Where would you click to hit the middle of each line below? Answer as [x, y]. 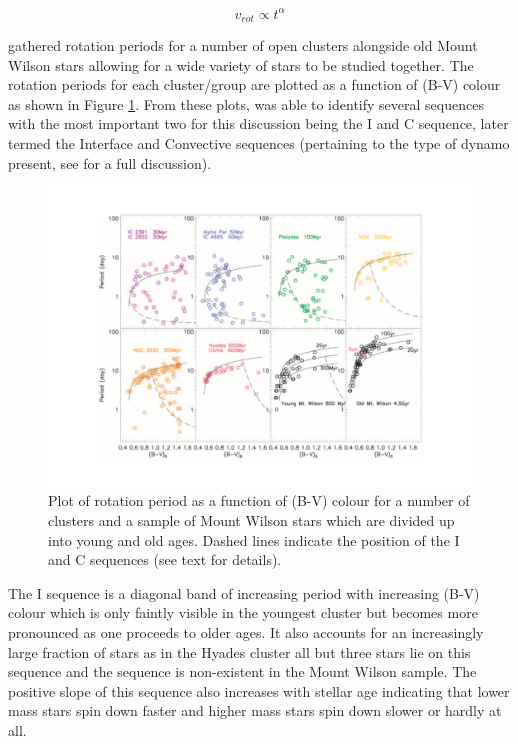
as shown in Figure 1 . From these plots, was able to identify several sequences [246, 103]
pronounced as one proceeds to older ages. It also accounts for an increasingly [246, 631]
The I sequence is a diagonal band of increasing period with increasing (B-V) [244, 592]
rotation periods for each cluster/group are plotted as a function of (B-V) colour [254, 84]
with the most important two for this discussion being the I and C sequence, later [258, 123]
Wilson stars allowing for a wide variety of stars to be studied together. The [241, 64]
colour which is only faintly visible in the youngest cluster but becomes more [243, 612]
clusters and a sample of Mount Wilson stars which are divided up [251, 519]
